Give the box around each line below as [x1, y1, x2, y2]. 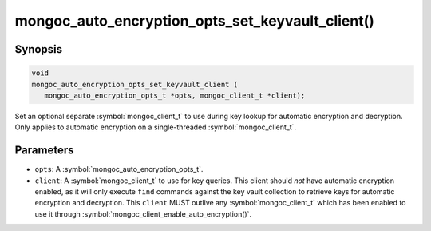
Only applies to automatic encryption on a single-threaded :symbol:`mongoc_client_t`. [14, 122, 297, 132]
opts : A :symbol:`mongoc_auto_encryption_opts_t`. [34, 165, 204, 174]
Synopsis [14, 42, 63, 56]
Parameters [14, 144, 74, 157]
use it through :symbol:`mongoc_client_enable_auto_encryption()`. [34, 209, 251, 219]
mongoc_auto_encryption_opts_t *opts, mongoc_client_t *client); [44, 90, 306, 100]
